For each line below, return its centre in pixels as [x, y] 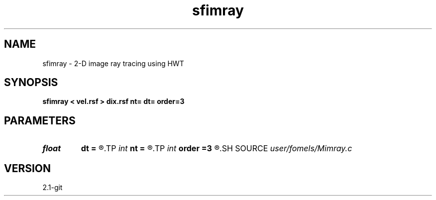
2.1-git [53, 188]
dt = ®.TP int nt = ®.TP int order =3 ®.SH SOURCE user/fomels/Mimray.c [217, 149]
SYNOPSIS [31, 83]
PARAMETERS [40, 120]
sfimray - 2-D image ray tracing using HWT [113, 63]
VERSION [28, 168]
